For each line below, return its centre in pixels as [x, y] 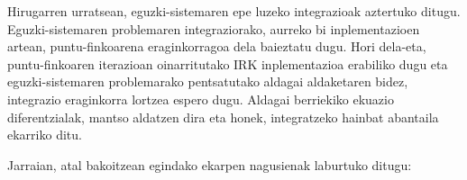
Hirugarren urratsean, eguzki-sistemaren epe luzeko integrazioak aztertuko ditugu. [234, 11]
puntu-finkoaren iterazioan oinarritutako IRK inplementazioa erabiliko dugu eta [228, 63]
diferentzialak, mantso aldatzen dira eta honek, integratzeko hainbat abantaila [223, 117]
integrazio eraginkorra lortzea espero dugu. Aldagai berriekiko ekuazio [201, 99]
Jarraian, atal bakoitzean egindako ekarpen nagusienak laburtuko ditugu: [210, 164]
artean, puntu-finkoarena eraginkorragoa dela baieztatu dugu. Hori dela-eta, [217, 46]
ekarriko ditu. [45, 135]
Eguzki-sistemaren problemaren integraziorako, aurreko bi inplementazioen [214, 28]
